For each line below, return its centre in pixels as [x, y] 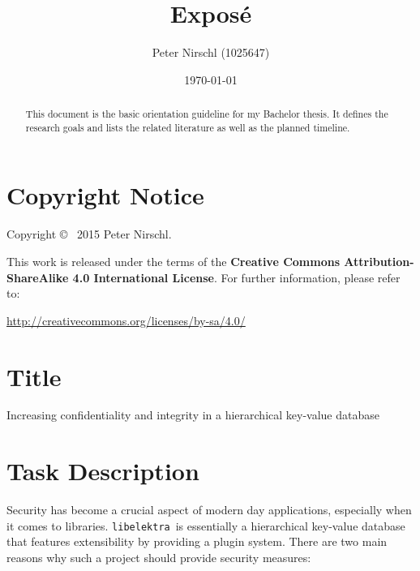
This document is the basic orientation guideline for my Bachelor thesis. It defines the [207, 114]
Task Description [103, 471]
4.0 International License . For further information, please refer [236, 277]
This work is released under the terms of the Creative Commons [174, 261]
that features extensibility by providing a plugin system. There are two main [197, 541]
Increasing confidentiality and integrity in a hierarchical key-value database [193, 415]
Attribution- [379, 261]
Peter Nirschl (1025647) [211, 52]
